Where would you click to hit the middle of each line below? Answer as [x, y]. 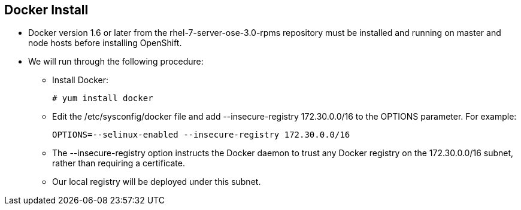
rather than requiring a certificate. [119, 163]
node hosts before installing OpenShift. [105, 43]
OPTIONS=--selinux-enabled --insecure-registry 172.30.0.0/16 [201, 135]
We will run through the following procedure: [116, 62]
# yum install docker [103, 98]
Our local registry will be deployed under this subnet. [157, 182]
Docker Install [46, 10]
